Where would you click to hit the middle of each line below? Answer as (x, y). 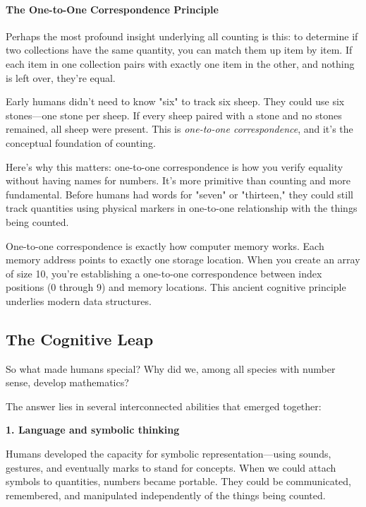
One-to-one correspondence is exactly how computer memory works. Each (165, 245)
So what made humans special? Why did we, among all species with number (171, 368)
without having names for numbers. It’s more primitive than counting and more (178, 180)
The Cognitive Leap (80, 339)
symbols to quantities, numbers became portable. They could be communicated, (178, 481)
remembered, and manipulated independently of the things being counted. (166, 495)
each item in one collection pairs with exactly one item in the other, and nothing (180, 63)
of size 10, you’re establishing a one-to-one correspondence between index (164, 273)
